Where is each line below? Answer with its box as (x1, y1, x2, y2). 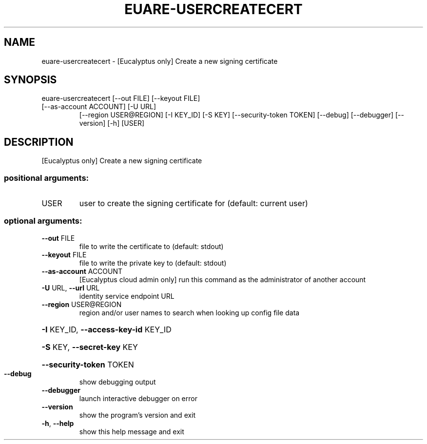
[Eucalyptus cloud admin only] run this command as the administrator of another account (79, 275, 366, 284)
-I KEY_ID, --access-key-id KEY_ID (41, 324, 172, 334)
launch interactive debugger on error (79, 394, 197, 403)
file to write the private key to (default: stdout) (79, 258, 227, 267)
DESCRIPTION (4, 135, 74, 148)
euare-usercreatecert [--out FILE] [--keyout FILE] (41, 94, 200, 103)
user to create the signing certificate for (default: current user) (79, 198, 308, 209)
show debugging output (79, 377, 156, 386)
